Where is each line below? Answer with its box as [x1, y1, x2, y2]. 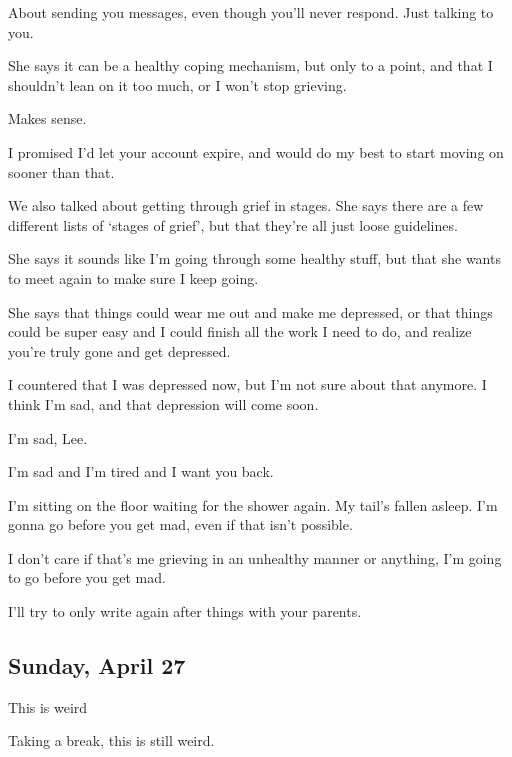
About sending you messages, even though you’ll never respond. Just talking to [8, 2, 494, 22]
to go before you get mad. [8, 567, 166, 588]
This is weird [8, 696, 88, 717]
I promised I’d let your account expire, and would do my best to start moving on [8, 141, 504, 162]
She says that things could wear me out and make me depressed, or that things [8, 301, 493, 322]
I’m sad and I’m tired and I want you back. [8, 461, 274, 482]
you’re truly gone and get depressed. [8, 340, 231, 361]
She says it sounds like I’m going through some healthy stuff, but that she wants [8, 248, 501, 269]
